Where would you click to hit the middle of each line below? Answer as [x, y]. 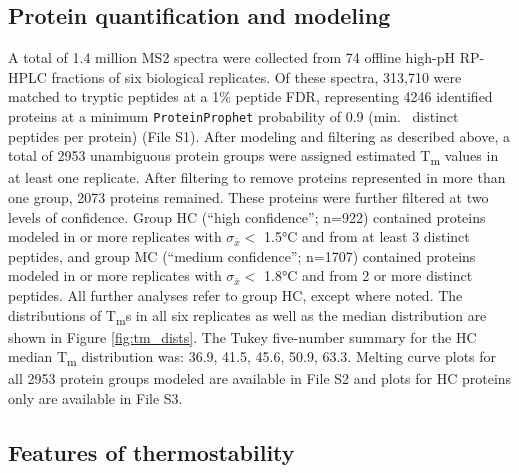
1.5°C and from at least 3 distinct [367, 236]
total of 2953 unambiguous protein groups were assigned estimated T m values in [253, 157]
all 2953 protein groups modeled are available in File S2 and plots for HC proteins [260, 378]
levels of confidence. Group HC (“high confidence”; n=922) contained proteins [247, 216]
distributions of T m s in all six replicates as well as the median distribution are [247, 316]
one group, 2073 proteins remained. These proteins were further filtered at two [248, 196]
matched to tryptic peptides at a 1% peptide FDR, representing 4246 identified [250, 96]
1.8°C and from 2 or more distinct [368, 275]
